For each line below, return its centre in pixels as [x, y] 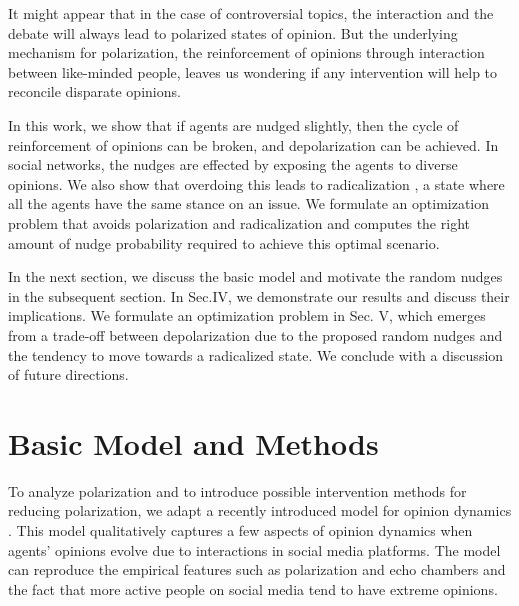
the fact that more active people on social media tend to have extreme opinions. [253, 588]
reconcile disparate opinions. [94, 91]
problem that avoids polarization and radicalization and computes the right [239, 222]
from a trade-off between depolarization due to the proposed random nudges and [255, 334]
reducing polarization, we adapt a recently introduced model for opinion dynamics [260, 510]
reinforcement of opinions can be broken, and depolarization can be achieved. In [253, 144]
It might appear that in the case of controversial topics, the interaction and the [251, 13]
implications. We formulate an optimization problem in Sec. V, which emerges [247, 315]
